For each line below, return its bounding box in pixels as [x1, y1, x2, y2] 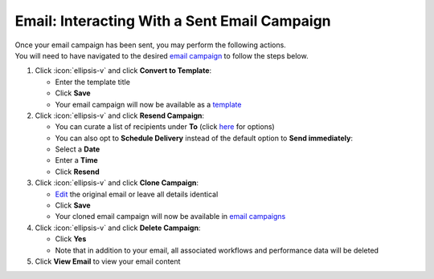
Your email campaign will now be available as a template [55, 99, 242, 109]
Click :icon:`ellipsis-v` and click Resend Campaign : [35, 111, 205, 120]
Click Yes [55, 234, 87, 244]
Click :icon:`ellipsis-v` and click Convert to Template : [35, 66, 212, 75]
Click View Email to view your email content [35, 257, 181, 266]
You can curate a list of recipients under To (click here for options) [55, 122, 275, 131]
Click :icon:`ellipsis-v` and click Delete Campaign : [35, 223, 201, 232]
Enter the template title [55, 77, 130, 87]
